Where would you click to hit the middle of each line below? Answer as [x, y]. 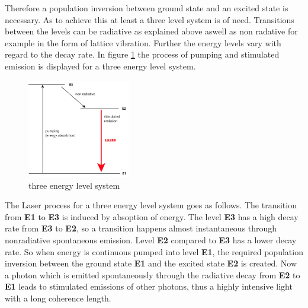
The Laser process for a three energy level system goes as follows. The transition [151, 205]
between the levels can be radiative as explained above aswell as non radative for [151, 31]
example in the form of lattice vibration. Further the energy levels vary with [143, 42]
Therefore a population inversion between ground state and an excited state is [147, 8]
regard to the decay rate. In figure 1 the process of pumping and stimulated [142, 54]
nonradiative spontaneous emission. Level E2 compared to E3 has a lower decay [151, 240]
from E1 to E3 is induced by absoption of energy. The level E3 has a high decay [152, 216]
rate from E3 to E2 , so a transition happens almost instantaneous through [141, 228]
